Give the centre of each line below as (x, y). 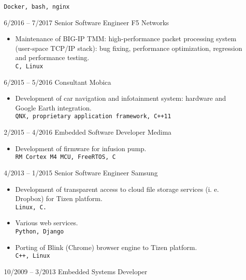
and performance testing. (52, 57)
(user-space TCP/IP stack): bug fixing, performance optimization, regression (129, 48)
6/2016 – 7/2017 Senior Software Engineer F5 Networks (87, 22)
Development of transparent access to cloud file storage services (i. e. (117, 189)
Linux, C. (31, 207)
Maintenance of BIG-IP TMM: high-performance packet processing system (126, 39)
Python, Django (40, 232)
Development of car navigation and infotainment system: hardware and (121, 98)
